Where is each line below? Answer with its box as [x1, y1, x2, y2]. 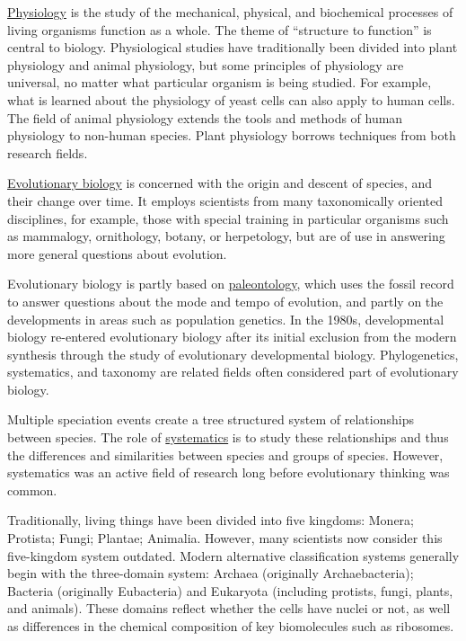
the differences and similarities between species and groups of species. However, [7, 445, 444, 464]
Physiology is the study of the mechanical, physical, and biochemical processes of [7, 3, 453, 21]
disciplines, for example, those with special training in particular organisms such [7, 209, 449, 227]
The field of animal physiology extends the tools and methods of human [7, 108, 403, 127]
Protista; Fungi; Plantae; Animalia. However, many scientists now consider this [7, 529, 443, 548]
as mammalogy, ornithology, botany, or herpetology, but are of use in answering [7, 227, 445, 245]
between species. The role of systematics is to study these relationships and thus [7, 428, 449, 447]
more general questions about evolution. [7, 244, 227, 263]
